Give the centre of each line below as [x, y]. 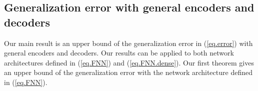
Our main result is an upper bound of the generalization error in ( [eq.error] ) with [128, 43]
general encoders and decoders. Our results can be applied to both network [119, 53]
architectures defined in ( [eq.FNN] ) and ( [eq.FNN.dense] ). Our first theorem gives [129, 62]
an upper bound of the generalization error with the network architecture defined [128, 72]
